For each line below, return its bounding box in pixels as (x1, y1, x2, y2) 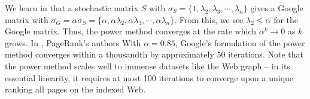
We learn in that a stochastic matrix (5, 2, 139, 14)
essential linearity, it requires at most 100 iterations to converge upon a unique (5, 71, 294, 84)
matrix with (5, 13, 48, 25)
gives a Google (250, 2, 303, 14)
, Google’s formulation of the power (175, 36, 305, 49)
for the (273, 13, 299, 25)
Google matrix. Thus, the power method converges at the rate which (5, 25, 256, 37)
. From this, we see (174, 13, 244, 25)
